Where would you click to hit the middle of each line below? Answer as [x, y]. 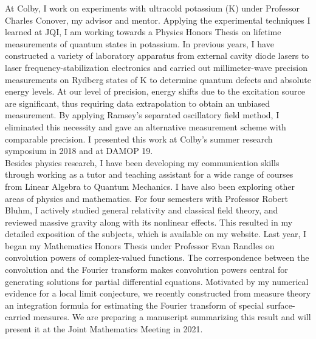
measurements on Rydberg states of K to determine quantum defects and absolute [158, 79]
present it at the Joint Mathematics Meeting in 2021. [104, 329]
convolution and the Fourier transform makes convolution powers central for [146, 270]
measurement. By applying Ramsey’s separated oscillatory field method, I [142, 115]
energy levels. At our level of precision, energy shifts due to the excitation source [155, 91]
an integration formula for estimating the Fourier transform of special [134, 305]
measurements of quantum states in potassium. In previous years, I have [139, 43]
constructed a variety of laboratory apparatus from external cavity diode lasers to [157, 55]
